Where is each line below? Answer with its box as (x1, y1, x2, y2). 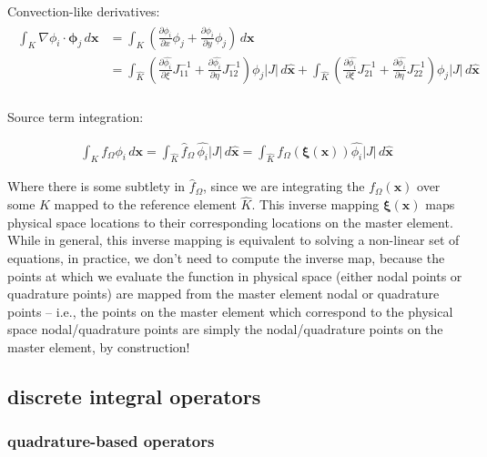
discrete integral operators (7, 381, 261, 410)
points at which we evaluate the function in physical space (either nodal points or (7, 266, 462, 285)
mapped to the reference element (54, 195, 237, 214)
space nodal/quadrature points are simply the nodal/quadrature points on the (7, 320, 443, 339)
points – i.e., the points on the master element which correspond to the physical (7, 301, 453, 320)
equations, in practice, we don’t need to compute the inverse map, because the (7, 248, 445, 267)
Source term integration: (7, 107, 144, 126)
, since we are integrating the (203, 177, 365, 196)
